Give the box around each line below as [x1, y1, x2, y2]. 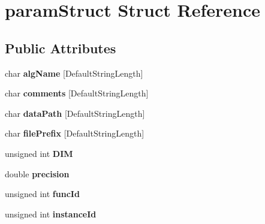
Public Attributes [5, 38, 116, 57]
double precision [5, 167, 70, 180]
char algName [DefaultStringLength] [5, 66, 143, 79]
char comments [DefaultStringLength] [5, 87, 149, 99]
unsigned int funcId [5, 187, 80, 200]
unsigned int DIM [5, 147, 73, 159]
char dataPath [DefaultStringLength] [5, 107, 145, 119]
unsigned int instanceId [5, 207, 97, 220]
